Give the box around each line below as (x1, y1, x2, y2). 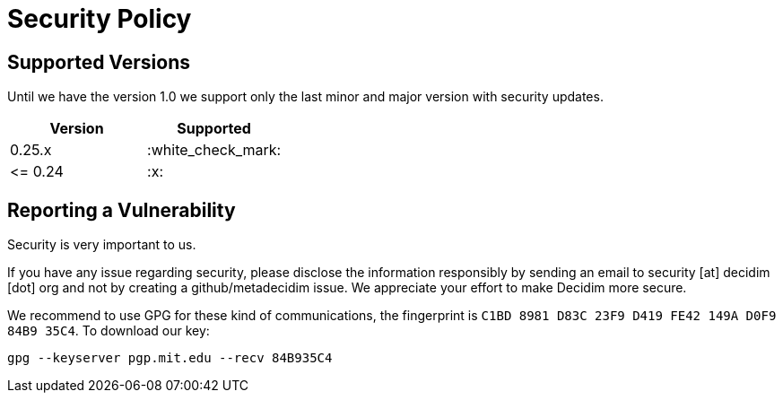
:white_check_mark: (147, 141, 282, 160)
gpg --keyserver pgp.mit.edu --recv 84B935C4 (7, 351, 333, 366)
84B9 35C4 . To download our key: (7, 323, 210, 339)
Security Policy (7, 4, 192, 34)
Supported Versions (7, 50, 190, 74)
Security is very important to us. (7, 237, 196, 253)
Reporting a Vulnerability (7, 198, 236, 222)
